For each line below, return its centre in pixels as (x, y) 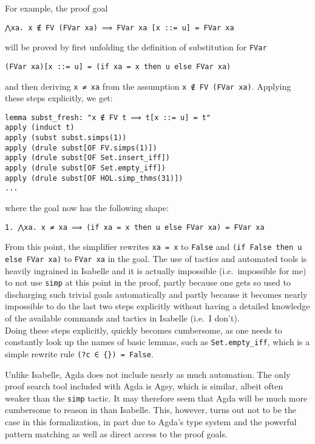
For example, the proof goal (56, 8)
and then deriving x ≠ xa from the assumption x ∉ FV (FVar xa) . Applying (148, 86)
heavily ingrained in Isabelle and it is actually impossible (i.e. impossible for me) (156, 270)
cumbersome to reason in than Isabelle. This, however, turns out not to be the (151, 410)
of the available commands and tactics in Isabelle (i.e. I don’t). (122, 318)
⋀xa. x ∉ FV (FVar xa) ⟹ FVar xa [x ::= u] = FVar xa (120, 28)
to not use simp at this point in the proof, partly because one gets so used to (148, 282)
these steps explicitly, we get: (59, 98)
